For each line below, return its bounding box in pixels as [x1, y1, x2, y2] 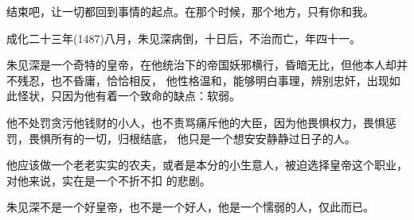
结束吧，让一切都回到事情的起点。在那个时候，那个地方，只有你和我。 [6, 3, 374, 19]
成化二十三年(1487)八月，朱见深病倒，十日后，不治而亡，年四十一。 [6, 29, 361, 46]
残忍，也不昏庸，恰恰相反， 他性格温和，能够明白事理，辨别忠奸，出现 [17, 71, 389, 88]
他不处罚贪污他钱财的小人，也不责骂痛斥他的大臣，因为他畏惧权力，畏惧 [6, 114, 385, 130]
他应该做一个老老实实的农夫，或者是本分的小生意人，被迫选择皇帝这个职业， [6, 156, 408, 173]
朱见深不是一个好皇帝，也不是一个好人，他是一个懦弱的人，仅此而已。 [6, 199, 374, 215]
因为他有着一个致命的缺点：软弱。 [61, 87, 240, 104]
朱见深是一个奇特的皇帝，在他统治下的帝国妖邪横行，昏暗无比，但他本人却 [6, 56, 396, 73]
